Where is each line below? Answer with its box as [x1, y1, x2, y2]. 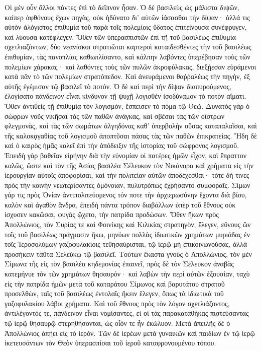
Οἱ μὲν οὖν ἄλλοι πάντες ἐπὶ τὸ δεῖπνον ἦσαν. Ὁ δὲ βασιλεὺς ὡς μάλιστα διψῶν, [5, 2, 239, 12]
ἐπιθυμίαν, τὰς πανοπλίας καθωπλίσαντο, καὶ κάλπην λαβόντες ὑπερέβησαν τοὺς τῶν [5, 51, 250, 61]
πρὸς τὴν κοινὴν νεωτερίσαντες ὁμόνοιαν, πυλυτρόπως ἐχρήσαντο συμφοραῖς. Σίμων [5, 179, 250, 190]
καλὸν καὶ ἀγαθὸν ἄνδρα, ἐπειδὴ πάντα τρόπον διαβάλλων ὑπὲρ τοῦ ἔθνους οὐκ [5, 199, 236, 209]
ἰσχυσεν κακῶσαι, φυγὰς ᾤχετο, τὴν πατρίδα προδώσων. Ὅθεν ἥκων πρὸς [5, 209, 219, 220]
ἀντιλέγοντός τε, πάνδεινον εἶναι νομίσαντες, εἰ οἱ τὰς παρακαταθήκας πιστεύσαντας [5, 308, 249, 318]
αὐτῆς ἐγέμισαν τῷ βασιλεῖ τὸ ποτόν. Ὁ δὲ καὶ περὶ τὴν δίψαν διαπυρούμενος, [5, 81, 231, 91]
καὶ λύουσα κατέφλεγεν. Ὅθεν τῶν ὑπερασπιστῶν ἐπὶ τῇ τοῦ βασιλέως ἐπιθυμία [5, 31, 236, 42]
